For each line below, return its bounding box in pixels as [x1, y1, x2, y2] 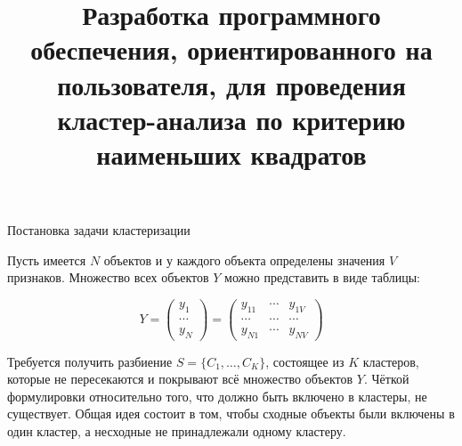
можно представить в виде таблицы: [224, 268, 420, 287]
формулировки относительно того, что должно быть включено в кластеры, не [7, 386, 427, 405]
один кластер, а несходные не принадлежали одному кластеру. [7, 422, 346, 441]
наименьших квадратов [96, 135, 367, 172]
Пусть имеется [7, 250, 86, 269]
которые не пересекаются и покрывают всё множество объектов [7, 369, 353, 388]
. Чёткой [363, 369, 409, 388]
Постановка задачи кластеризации [7, 221, 190, 239]
